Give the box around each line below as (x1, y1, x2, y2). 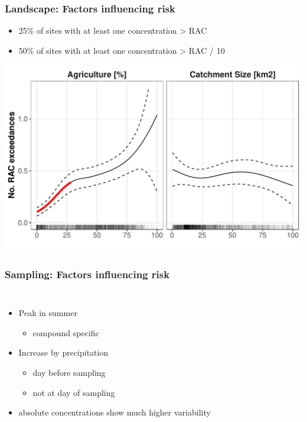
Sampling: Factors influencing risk (5, 266, 170, 281)
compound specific (32, 326, 99, 339)
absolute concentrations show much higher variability (18, 406, 211, 418)
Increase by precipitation (18, 346, 109, 359)
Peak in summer (18, 307, 77, 319)
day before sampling (32, 366, 106, 378)
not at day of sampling (32, 386, 115, 398)
